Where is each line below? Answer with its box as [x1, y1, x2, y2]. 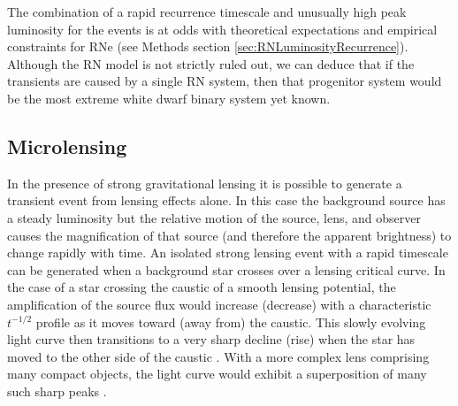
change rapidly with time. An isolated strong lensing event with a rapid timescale [7, 243, 448, 262]
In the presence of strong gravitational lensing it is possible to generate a [7, 173, 402, 192]
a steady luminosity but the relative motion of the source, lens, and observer [7, 208, 421, 226]
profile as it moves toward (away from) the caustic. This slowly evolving [35, 312, 426, 331]
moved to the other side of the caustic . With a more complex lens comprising [7, 347, 430, 365]
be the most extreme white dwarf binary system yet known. [7, 88, 331, 107]
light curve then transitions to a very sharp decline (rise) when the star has [7, 330, 416, 349]
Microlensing [7, 132, 127, 159]
